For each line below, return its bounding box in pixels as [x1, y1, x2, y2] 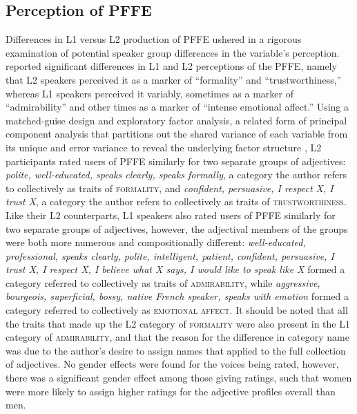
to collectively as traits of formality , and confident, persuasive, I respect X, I [6, 180, 334, 195]
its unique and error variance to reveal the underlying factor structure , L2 [6, 140, 322, 154]
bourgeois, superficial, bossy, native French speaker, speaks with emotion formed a [6, 289, 349, 303]
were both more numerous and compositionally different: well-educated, [6, 235, 306, 250]
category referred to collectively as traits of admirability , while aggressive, [6, 275, 320, 290]
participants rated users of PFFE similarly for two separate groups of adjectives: [6, 153, 346, 168]
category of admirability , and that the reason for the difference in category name [6, 330, 349, 344]
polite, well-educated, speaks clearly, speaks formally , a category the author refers [6, 167, 347, 182]
